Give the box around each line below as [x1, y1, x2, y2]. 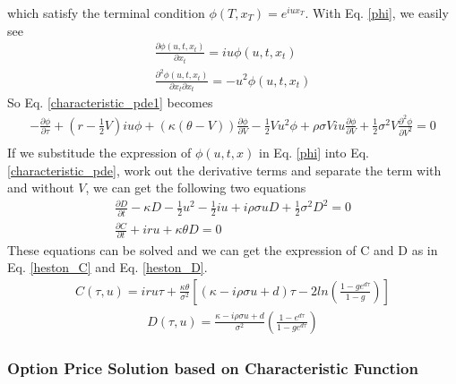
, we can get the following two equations [85, 178, 306, 197]
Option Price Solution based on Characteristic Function [7, 356, 418, 379]
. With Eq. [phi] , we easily [305, 4, 449, 21]
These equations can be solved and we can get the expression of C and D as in [7, 240, 438, 259]
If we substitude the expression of [7, 143, 192, 161]
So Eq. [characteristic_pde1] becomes [7, 93, 213, 112]
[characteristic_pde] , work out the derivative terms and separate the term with [7, 160, 442, 179]
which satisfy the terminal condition [7, 4, 205, 21]
